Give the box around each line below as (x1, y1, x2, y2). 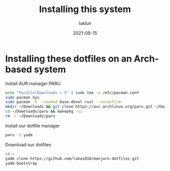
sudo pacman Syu (5, 95, 39, 100)
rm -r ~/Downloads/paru (5, 113, 56, 119)
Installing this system (38, 4, 132, 15)
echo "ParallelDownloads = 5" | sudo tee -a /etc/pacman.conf (5, 90, 139, 95)
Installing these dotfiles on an (5, 53, 133, 64)
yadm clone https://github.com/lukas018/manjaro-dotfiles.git (5, 156, 139, 161)
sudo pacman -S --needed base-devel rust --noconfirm (5, 99, 121, 104)
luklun (78, 20, 92, 26)
